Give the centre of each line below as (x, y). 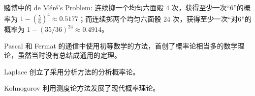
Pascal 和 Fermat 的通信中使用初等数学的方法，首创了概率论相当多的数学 (121, 45)
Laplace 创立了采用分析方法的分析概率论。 (72, 71)
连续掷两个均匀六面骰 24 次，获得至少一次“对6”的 (172, 18)
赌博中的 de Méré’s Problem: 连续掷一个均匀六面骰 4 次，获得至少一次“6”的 (124, 7)
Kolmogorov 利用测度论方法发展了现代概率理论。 (82, 88)
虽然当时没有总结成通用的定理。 (69, 55)
